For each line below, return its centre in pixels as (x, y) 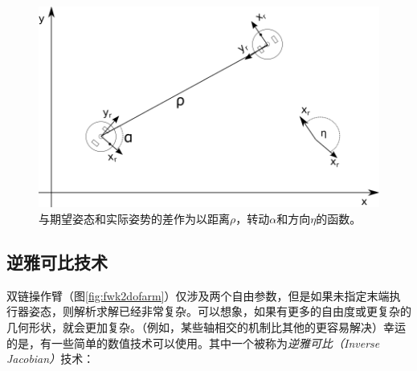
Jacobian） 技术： (51, 359)
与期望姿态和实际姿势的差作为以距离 (134, 218)
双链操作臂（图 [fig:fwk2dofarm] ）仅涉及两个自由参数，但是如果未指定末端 (198, 295)
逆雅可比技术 (57, 261)
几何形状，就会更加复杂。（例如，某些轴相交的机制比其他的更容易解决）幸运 (206, 326)
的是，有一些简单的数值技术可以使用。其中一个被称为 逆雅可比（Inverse (193, 342)
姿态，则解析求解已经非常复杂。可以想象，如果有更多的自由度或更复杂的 (220, 311)
